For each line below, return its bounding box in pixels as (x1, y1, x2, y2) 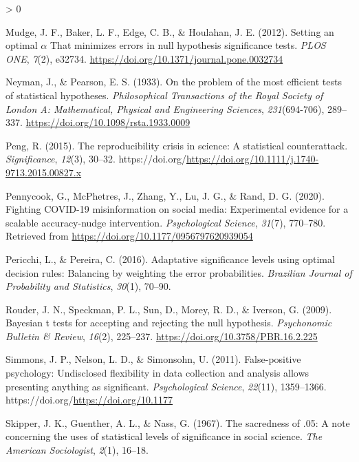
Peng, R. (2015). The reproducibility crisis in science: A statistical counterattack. (6, 138, 348, 152)
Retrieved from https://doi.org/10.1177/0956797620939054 (6, 229, 253, 243)
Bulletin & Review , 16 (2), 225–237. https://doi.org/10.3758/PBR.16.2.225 (6, 328, 318, 343)
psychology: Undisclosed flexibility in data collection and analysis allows (6, 366, 309, 380)
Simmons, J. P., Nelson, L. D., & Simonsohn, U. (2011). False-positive (6, 352, 301, 366)
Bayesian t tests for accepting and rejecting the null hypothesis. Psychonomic (6, 315, 332, 330)
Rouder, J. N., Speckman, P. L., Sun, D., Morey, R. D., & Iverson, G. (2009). (6, 302, 332, 316)
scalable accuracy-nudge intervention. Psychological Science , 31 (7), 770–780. (6, 215, 326, 229)
